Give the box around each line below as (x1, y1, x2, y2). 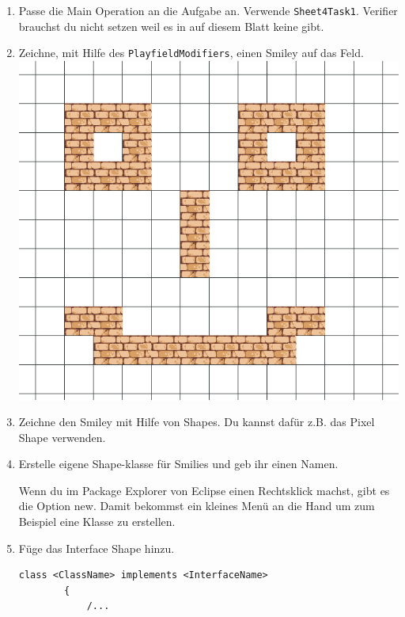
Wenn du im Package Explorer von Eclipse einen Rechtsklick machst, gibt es (18, 482, 390, 498)
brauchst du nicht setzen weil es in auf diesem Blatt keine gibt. (18, 17, 324, 34)
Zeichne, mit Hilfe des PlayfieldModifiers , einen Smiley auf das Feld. (18, 44, 364, 61)
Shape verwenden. (18, 428, 106, 445)
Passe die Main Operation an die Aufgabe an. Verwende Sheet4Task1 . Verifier (18, 2, 398, 18)
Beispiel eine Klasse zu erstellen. (18, 513, 176, 530)
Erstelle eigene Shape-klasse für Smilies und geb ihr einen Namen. (18, 455, 339, 472)
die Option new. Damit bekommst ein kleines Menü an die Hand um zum (18, 497, 375, 514)
